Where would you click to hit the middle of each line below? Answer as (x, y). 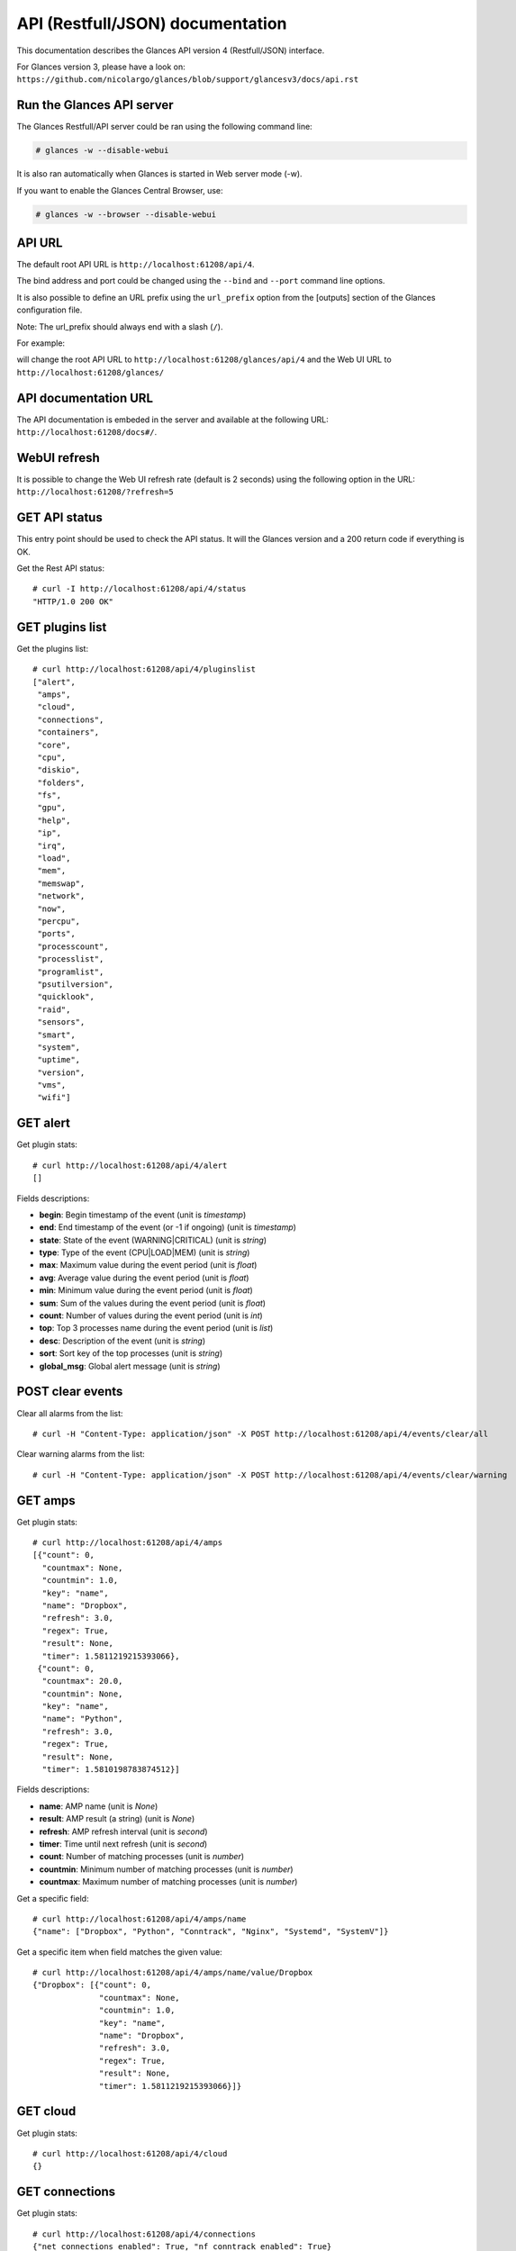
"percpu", (59, 921)
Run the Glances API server (95, 105)
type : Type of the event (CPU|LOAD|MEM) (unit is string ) (145, 1252)
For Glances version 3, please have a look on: (101, 67)
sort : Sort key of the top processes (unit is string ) (131, 1353)
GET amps (46, 1501)
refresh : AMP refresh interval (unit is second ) (123, 1831)
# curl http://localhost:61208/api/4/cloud (130, 2153)
